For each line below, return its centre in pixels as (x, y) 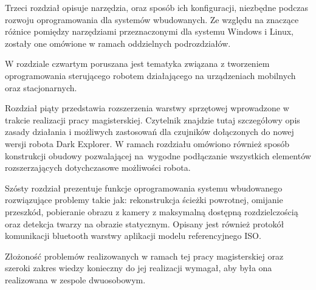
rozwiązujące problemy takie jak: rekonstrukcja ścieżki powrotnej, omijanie (144, 200)
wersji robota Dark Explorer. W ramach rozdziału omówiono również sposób (147, 143)
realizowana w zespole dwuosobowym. (75, 279)
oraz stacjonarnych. (41, 87)
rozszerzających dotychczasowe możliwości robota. (98, 167)
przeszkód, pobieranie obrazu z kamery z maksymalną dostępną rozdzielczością (152, 211)
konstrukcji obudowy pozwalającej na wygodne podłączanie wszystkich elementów (158, 155)
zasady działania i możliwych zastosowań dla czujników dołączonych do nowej (149, 132)
